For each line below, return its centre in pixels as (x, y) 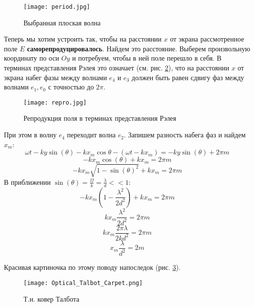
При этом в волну (30, 135)
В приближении (27, 182)
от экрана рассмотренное (207, 39)
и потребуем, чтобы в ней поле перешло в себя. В (147, 58)
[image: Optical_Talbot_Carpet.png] (83, 283)
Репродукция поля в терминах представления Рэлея (100, 118)
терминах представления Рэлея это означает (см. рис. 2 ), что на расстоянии (117, 68)
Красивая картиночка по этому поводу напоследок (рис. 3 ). (92, 267)
